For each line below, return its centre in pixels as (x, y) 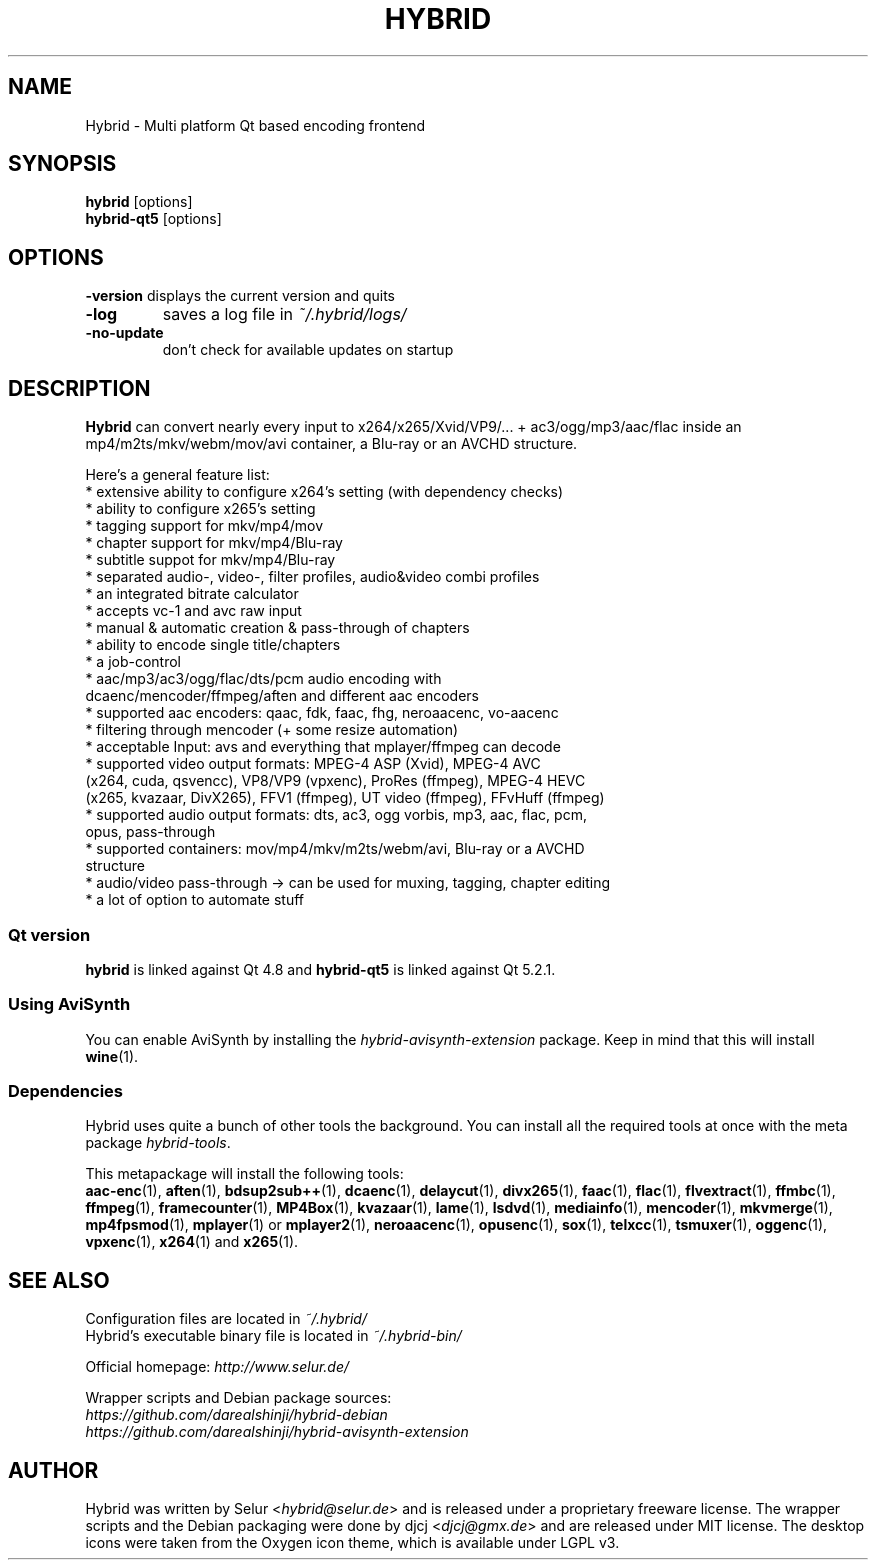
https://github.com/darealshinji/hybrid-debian (236, 1415)
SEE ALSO (59, 1280)
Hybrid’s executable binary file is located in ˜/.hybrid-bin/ (273, 1336)
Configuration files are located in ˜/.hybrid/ (226, 1319)
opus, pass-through (150, 832)
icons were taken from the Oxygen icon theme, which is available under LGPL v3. (352, 1543)
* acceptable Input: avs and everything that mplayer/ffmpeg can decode (323, 747)
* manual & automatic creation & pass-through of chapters (277, 628)
